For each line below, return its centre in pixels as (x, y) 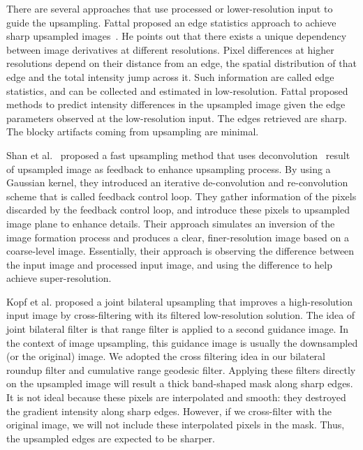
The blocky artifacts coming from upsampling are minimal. (133, 132)
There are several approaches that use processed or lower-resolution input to (170, 8)
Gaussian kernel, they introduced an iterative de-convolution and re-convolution (177, 182)
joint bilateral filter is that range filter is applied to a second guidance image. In (178, 329)
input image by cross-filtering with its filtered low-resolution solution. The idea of (181, 315)
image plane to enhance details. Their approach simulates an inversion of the (171, 223)
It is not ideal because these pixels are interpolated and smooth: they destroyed (176, 397)
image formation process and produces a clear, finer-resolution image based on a (178, 237)
